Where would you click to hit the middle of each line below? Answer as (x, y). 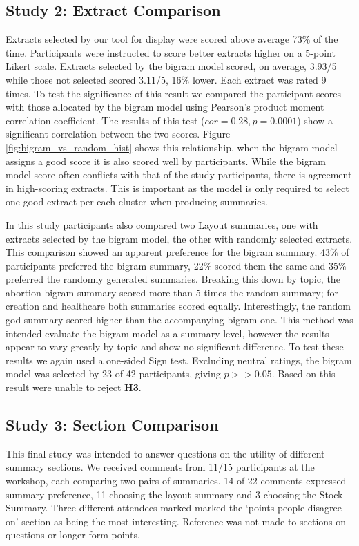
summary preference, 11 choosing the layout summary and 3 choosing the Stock (174, 494)
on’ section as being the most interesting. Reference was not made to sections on (176, 521)
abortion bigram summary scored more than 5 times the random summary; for (172, 292)
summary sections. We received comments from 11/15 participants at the (160, 467)
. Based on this (303, 374)
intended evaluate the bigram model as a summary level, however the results (167, 333)
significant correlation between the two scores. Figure (118, 134)
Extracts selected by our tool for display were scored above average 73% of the (172, 39)
